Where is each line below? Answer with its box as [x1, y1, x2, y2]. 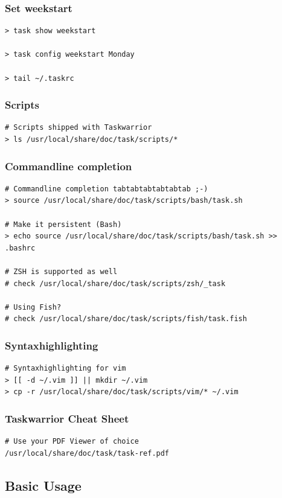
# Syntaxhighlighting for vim [5, 364, 126, 373]
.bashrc [5, 243, 36, 252]
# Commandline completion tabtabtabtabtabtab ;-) [5, 184, 208, 193]
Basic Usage [5, 476, 82, 494]
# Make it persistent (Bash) [5, 220, 122, 229]
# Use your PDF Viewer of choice [5, 437, 139, 446]
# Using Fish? [5, 302, 62, 311]
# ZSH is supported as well [5, 267, 118, 276]
